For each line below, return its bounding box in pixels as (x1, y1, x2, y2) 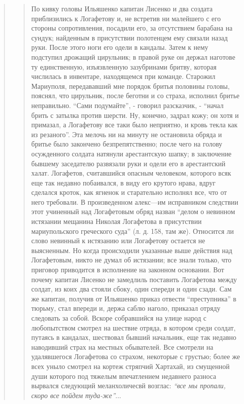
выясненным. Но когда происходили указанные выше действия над (31, 245, 233, 255)
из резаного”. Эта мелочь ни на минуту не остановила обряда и (31, 129, 222, 139)
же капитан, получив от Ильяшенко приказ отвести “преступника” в (31, 293, 237, 303)
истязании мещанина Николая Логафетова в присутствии (31, 216, 202, 226)
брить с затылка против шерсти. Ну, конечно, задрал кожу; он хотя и (31, 110, 239, 120)
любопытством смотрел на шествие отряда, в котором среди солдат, (31, 322, 236, 332)
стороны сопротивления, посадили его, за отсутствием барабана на (31, 23, 233, 33)
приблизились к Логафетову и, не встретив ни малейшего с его (31, 13, 221, 23)
